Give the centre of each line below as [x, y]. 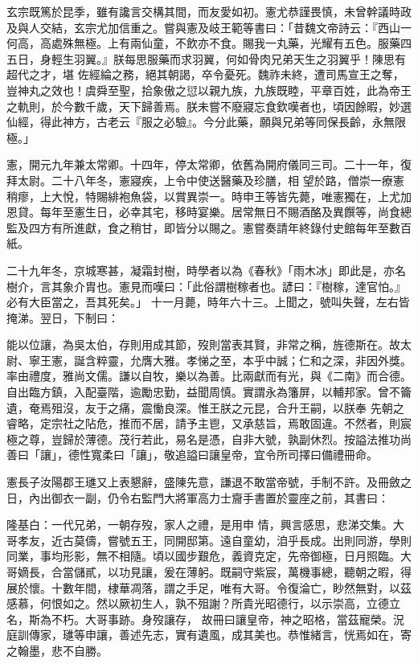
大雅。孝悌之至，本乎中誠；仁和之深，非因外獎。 [282, 360]
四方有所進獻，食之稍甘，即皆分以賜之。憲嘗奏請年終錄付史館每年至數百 [220, 227]
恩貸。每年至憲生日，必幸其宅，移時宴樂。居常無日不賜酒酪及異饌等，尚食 [203, 212]
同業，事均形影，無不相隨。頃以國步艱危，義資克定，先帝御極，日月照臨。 [203, 556]
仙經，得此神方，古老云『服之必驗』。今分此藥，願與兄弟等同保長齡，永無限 [206, 122]
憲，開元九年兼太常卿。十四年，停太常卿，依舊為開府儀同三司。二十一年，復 [209, 164]
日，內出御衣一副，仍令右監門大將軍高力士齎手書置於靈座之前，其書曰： [198, 497]
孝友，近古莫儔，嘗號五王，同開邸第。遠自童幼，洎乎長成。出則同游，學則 [214, 540]
